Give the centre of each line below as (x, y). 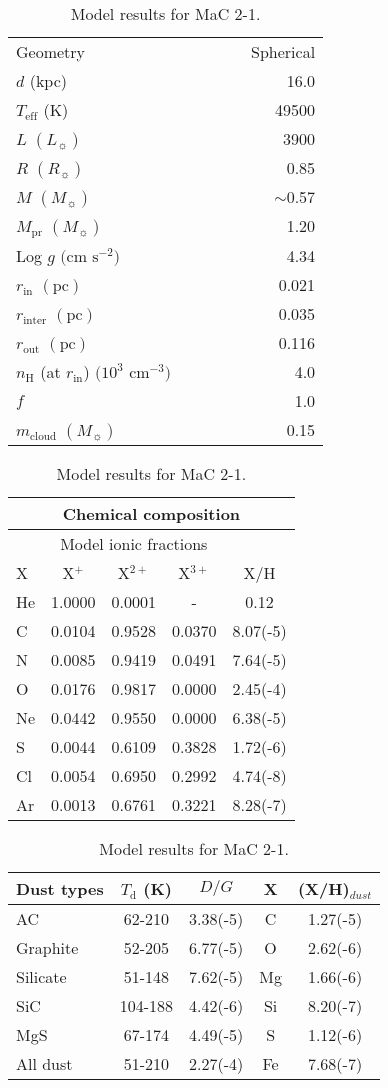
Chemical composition (151, 513)
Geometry (51, 51)
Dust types (60, 888)
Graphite (47, 947)
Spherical (283, 51)
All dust (44, 1063)
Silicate (41, 976)
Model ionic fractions (134, 543)
